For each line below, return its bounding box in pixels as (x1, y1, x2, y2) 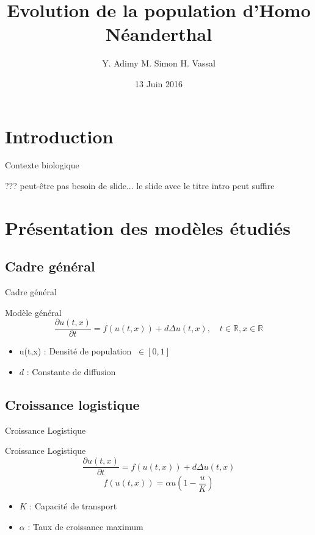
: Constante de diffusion (26, 365, 116, 378)
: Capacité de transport (29, 500, 117, 512)
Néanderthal (105, 21, 212, 46)
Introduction (5, 123, 114, 148)
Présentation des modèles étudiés (5, 215, 291, 240)
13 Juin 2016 (135, 77, 183, 90)
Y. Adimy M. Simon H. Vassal (102, 57, 215, 70)
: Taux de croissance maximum (27, 520, 143, 533)
